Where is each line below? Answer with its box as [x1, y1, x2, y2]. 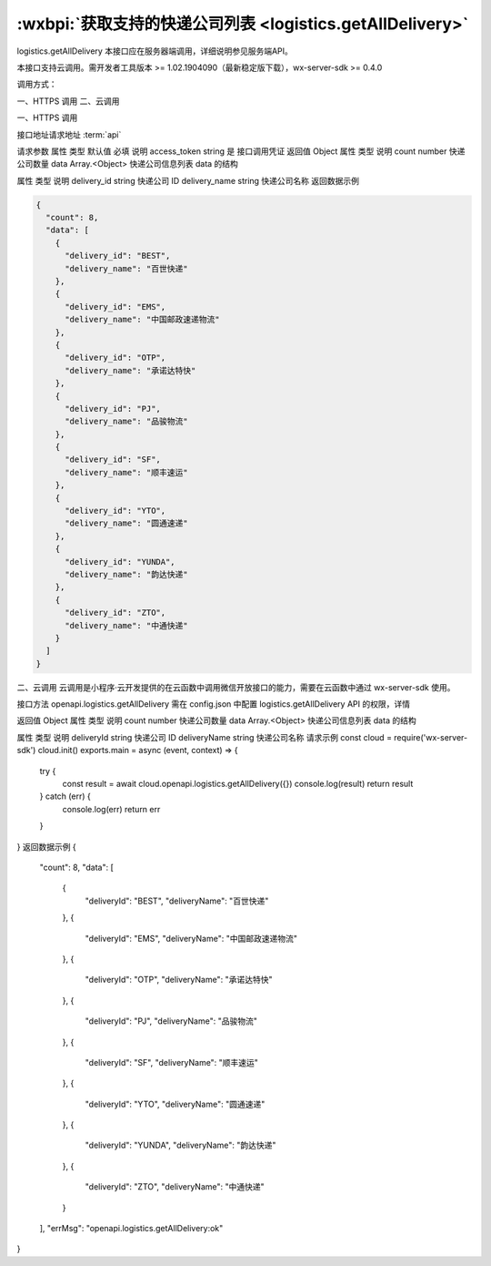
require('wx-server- [394, 731, 468, 742]
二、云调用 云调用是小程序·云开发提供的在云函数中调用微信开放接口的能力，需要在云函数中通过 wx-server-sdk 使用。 [16, 681, 456, 692]
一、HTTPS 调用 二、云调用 [16, 96, 120, 107]
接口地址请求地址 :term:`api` [16, 128, 122, 140]
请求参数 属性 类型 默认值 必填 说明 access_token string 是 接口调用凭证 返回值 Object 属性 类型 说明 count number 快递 [16, 146, 466, 157]
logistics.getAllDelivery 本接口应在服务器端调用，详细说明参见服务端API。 [16, 46, 293, 56]
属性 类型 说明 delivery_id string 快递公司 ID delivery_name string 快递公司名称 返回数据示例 [16, 175, 359, 186]
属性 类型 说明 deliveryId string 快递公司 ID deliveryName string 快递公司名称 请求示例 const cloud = [16, 731, 393, 742]
